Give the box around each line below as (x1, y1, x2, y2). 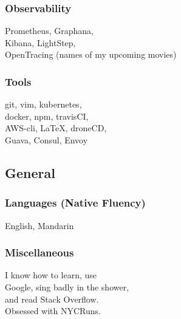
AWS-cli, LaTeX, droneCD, (5, 122, 107, 134)
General (5, 163, 55, 182)
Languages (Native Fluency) (5, 195, 146, 210)
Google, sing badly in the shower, (5, 281, 129, 293)
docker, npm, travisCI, (5, 109, 89, 122)
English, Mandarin (5, 219, 74, 232)
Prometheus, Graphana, (5, 24, 94, 37)
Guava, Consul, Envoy (5, 134, 88, 146)
